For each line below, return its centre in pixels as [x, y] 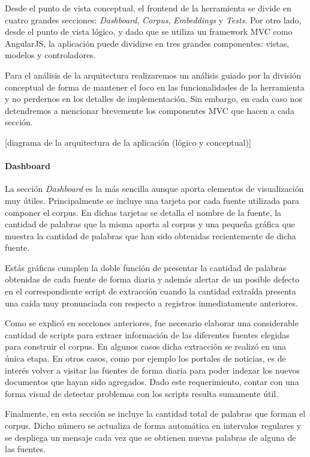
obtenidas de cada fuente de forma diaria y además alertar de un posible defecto [152, 279]
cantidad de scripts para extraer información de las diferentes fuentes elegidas [147, 334]
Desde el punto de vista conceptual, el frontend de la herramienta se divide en [148, 8]
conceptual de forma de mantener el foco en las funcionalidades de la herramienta [155, 87]
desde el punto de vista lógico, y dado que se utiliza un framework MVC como [149, 31]
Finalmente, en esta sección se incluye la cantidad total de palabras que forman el [155, 414]
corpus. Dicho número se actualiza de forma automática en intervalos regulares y [153, 426]
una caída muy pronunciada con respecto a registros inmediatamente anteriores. [151, 303]
